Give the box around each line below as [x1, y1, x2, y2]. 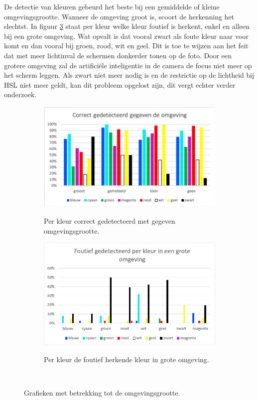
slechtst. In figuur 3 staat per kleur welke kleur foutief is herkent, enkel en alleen [4, 21, 250, 31]
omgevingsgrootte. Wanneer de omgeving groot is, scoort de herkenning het [4, 11, 235, 21]
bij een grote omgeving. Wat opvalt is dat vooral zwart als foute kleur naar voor [4, 30, 249, 41]
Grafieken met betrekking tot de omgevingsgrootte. [24, 388, 180, 398]
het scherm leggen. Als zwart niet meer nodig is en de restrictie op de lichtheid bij [4, 70, 255, 80]
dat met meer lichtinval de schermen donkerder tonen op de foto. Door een [4, 50, 232, 60]
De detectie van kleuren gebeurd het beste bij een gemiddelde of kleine [4, 1, 220, 11]
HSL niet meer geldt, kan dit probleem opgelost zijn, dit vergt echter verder [4, 79, 236, 90]
